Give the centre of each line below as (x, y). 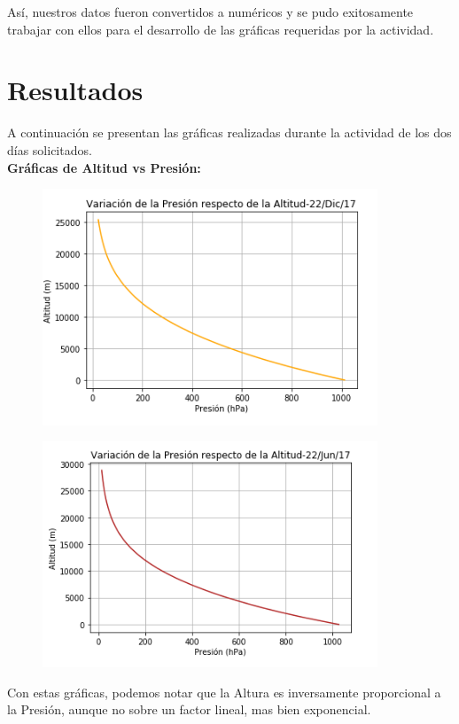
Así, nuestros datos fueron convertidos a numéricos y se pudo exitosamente (210, 12)
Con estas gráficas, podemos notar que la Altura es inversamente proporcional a (224, 692)
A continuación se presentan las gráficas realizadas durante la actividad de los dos (229, 132)
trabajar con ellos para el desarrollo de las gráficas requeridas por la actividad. (221, 29)
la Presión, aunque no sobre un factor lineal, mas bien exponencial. (189, 709)
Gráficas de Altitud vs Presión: (104, 167)
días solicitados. (50, 149)
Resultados (75, 90)
